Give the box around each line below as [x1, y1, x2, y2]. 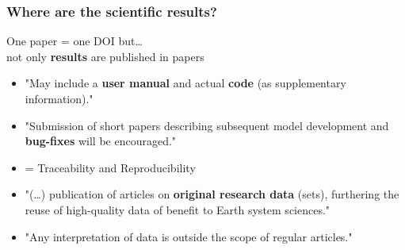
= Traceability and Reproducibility [25, 159, 196, 175]
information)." [25, 90, 94, 106]
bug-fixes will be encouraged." [25, 133, 177, 149]
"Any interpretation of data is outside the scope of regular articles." [25, 228, 353, 244]
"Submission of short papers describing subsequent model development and [25, 117, 389, 133]
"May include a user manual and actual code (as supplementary [25, 75, 346, 91]
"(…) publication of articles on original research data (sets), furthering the [25, 186, 399, 202]
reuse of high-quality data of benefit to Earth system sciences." [25, 201, 330, 217]
